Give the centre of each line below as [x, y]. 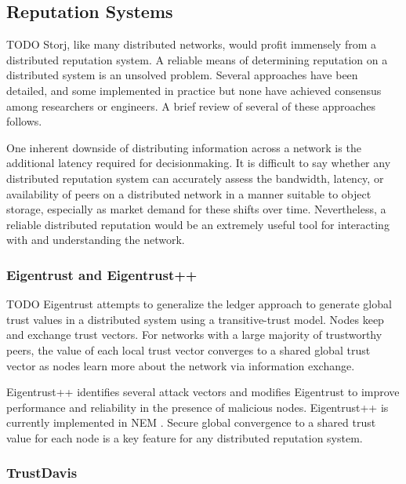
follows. [24, 121]
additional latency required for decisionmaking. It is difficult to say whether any [199, 163]
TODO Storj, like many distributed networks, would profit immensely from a [191, 44]
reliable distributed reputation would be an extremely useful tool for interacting [198, 224]
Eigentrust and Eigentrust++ [102, 274]
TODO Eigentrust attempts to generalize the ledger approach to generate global [199, 304]
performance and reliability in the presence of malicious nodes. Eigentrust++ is [198, 407]
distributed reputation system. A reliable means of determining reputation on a [197, 59]
